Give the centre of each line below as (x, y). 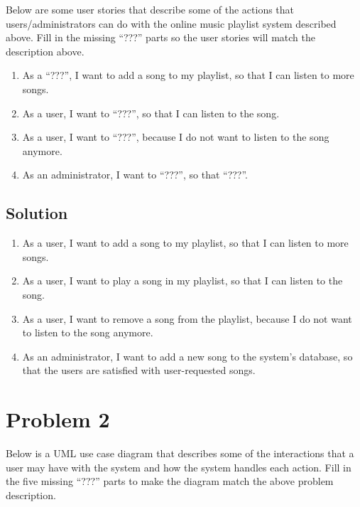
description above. (45, 51)
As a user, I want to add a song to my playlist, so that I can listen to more (185, 243)
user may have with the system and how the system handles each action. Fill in (179, 467)
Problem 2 (58, 419)
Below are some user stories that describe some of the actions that (150, 9)
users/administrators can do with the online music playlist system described (171, 23)
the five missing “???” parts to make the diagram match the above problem (170, 481)
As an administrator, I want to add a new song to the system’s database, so (187, 356)
